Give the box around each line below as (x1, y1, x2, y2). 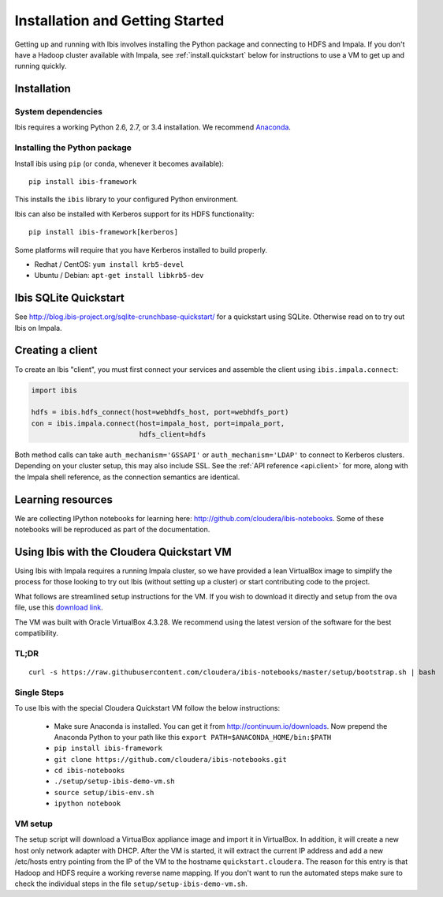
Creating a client (14, 343, 98, 357)
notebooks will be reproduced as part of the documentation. (14, 525, 210, 535)
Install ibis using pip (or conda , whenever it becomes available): (14, 159, 224, 168)
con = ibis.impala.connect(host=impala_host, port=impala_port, (31, 418, 285, 428)
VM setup (14, 818, 53, 829)
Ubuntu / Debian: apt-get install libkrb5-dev (34, 271, 204, 280)
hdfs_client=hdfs (139, 430, 207, 439)
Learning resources (14, 493, 114, 506)
